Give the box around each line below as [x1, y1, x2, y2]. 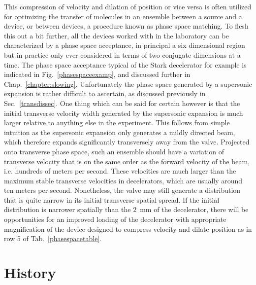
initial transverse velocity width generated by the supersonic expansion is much [4, 107, 243, 118]
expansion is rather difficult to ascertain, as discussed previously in [4, 88, 206, 99]
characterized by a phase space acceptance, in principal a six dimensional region [4, 40, 245, 50]
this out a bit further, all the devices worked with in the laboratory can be [4, 30, 229, 40]
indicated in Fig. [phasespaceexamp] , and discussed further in [4, 69, 191, 79]
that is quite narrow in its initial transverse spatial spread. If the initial [4, 194, 220, 205]
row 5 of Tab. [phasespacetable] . [4, 233, 102, 244]
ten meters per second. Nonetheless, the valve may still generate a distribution [4, 185, 241, 195]
